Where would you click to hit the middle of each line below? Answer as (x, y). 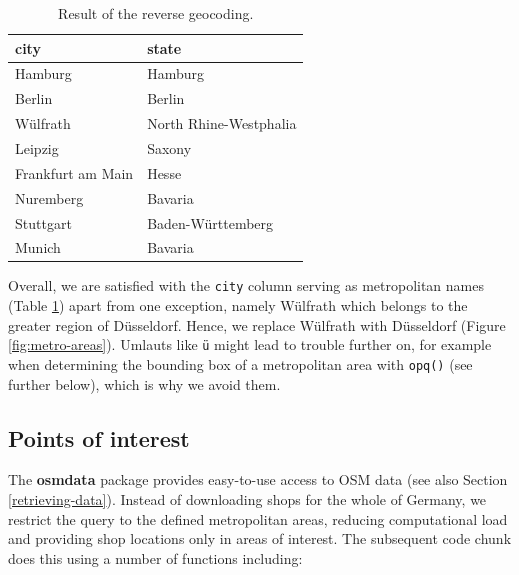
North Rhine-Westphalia (222, 123)
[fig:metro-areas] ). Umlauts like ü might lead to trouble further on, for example (250, 344)
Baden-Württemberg (210, 222)
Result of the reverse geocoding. (156, 13)
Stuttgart (43, 222)
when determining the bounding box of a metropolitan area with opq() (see (240, 363)
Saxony (169, 147)
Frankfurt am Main (74, 172)
